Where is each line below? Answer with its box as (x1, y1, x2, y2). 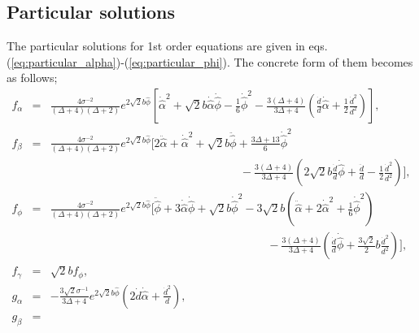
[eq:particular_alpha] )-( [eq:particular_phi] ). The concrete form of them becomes (11, 53, 413, 70)
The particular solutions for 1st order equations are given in (7, 37, 305, 54)
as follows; (7, 69, 58, 86)
